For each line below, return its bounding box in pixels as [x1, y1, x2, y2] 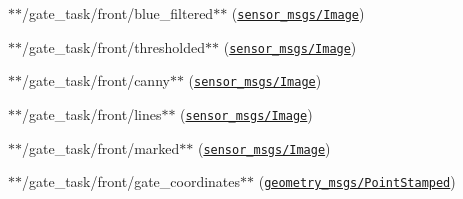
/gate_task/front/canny [22, 70, 170, 91]
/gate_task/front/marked [22, 137, 180, 158]
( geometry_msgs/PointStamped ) [258, 171, 456, 192]
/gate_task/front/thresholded [22, 36, 206, 57]
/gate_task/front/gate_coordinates [22, 171, 241, 192]
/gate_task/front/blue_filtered [22, 3, 214, 23]
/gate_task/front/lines [22, 103, 162, 124]
